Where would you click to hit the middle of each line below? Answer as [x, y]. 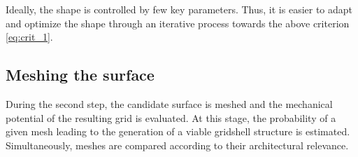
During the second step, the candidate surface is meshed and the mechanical [169, 103]
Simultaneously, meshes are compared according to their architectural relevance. [177, 145]
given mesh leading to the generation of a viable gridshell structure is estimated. [178, 131]
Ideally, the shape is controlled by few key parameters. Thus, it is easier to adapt [179, 9]
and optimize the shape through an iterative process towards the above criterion [178, 23]
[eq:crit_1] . [29, 37]
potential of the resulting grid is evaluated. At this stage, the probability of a [171, 117]
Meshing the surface [80, 75]
